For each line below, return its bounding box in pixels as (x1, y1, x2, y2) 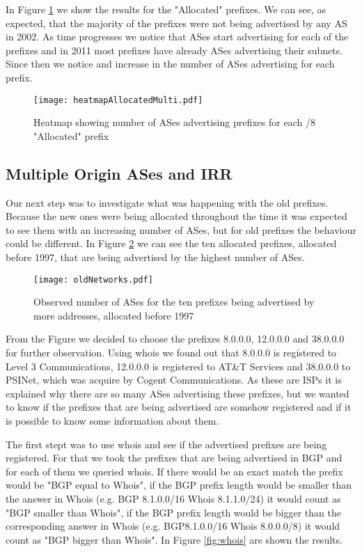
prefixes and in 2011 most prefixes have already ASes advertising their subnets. (6, 42, 343, 57)
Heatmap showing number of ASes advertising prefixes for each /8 (33, 115, 315, 129)
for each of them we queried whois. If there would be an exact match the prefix (6, 464, 343, 478)
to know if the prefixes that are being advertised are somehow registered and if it (6, 400, 352, 414)
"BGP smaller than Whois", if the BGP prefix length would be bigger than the (6, 505, 341, 519)
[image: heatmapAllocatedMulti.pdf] (33, 95, 203, 105)
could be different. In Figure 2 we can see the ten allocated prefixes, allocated (6, 236, 337, 251)
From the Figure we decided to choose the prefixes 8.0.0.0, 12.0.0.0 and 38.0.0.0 (6, 331, 345, 346)
